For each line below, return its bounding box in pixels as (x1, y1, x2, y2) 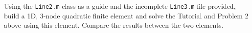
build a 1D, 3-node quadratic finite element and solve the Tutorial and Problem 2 (4, 10, 249, 20)
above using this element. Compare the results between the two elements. (4, 20, 224, 30)
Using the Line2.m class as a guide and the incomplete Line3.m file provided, (4, 1, 236, 11)
